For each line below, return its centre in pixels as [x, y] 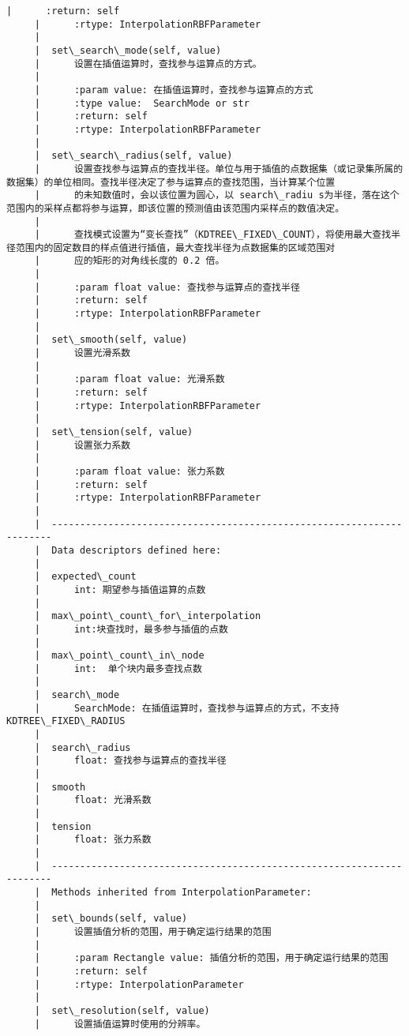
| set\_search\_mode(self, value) [128, 50]
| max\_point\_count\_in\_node [119, 656]
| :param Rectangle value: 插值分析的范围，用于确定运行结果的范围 [211, 958]
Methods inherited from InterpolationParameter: [182, 892]
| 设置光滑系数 [83, 353]
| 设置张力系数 [83, 445]
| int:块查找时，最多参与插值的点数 [131, 629]
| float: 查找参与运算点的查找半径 [130, 761]
